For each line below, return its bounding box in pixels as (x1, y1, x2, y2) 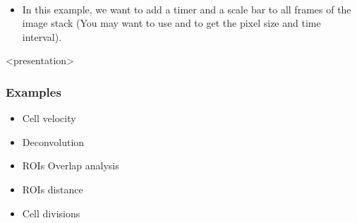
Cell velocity (22, 111, 76, 126)
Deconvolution (22, 134, 85, 149)
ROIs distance (22, 181, 83, 196)
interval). (22, 29, 62, 44)
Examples (6, 83, 61, 100)
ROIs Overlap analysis (22, 158, 119, 173)
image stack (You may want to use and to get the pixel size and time (22, 16, 321, 30)
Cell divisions (22, 205, 80, 220)
